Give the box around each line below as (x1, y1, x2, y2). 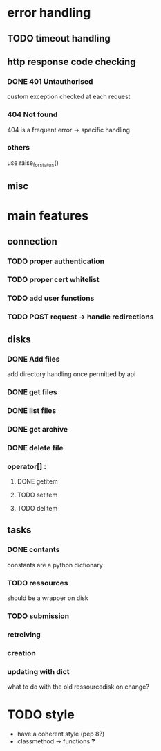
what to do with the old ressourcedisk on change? (7, 682, 150, 691)
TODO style (7, 707, 75, 723)
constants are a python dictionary (7, 560, 104, 569)
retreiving (7, 629, 41, 639)
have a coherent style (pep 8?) (17, 730, 105, 738)
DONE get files (7, 387, 57, 396)
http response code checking (7, 55, 136, 67)
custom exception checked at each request (7, 92, 131, 101)
